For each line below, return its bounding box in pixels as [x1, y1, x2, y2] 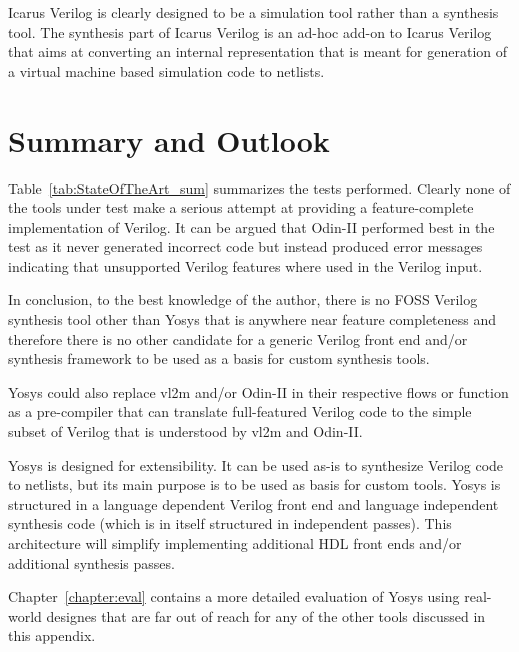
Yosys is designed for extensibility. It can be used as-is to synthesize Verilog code [8, 454, 504, 475]
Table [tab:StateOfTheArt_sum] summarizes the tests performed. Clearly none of [8, 177, 511, 198]
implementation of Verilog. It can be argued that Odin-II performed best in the [8, 216, 495, 237]
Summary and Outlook [8, 119, 330, 160]
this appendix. [8, 625, 96, 646]
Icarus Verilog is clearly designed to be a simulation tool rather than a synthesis [8, 2, 499, 22]
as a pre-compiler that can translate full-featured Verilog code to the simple [8, 401, 472, 422]
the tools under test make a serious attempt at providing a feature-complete [8, 197, 474, 218]
